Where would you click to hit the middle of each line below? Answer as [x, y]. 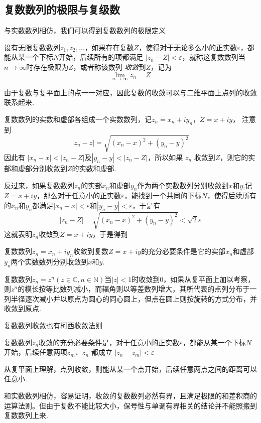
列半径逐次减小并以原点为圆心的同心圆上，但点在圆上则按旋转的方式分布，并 [130, 298]
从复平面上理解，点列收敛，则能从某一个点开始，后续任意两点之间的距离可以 [130, 369]
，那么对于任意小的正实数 [79, 195]
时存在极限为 [47, 66]
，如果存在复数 [109, 47]
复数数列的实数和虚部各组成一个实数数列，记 [78, 119]
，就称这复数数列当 [214, 57]
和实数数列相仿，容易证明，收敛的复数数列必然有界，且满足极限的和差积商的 [130, 395]
